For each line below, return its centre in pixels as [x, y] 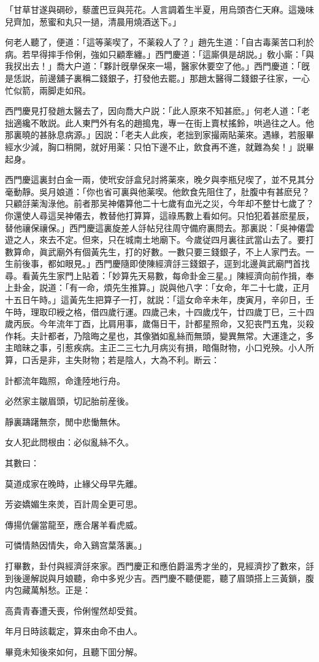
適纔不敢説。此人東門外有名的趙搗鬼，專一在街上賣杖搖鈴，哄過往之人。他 [163, 122]
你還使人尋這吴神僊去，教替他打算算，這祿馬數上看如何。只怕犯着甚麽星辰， [159, 215]
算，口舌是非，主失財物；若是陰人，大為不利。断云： [112, 360]
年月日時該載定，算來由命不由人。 [74, 631]
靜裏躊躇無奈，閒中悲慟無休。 [65, 421]
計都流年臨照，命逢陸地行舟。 [65, 380]
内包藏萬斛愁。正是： [48, 590]
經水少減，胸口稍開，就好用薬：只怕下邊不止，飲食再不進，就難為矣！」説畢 [159, 146]
